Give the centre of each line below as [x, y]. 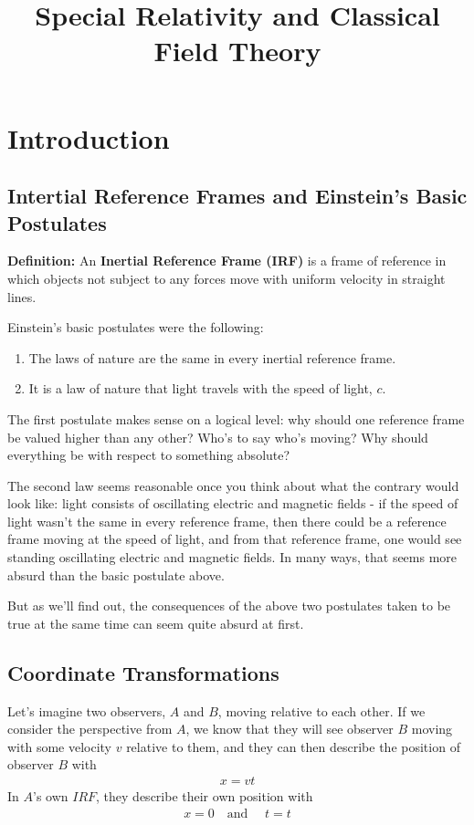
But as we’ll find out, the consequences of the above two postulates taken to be [229, 606]
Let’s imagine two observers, [87, 710]
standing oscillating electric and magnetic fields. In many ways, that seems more [232, 557]
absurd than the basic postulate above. [116, 574]
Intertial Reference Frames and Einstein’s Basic [237, 196]
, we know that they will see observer [290, 729]
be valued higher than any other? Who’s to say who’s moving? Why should [218, 437]
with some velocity [60, 746]
